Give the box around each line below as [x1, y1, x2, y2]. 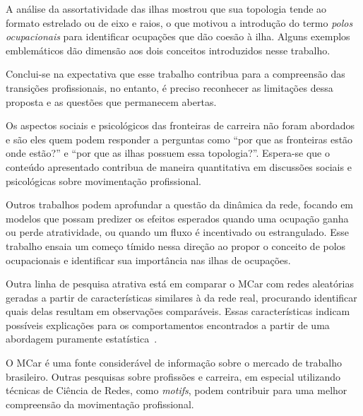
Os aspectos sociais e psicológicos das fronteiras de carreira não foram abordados [6, 118, 355, 133]
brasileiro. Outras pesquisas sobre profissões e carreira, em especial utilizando [6, 369, 340, 384]
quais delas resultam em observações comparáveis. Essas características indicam [6, 304, 350, 319]
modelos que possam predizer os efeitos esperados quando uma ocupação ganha [6, 210, 349, 225]
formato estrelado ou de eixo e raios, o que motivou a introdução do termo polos [6, 15, 353, 30]
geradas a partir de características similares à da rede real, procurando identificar [6, 290, 357, 304]
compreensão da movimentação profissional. [6, 396, 194, 411]
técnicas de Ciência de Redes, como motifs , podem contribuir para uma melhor [6, 383, 347, 398]
